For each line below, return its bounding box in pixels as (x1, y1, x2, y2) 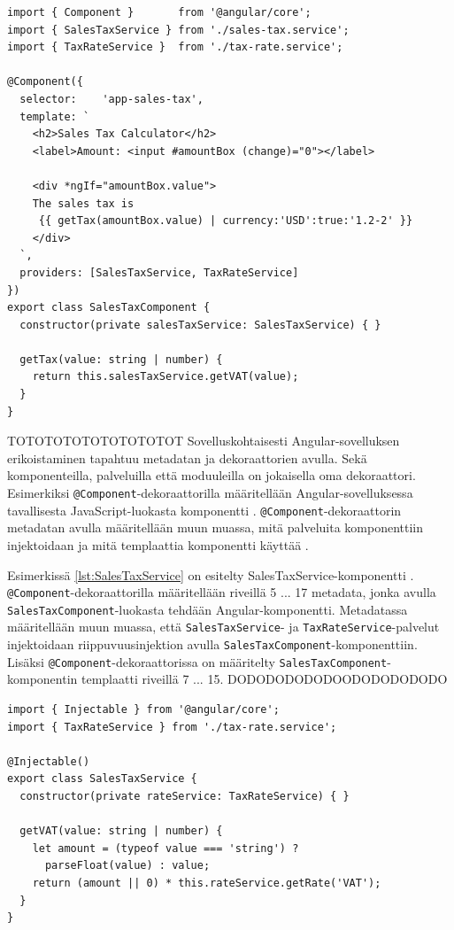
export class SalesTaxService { (7, 772, 197, 786)
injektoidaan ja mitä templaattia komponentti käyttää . (7, 535, 309, 554)
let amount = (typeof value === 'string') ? (32, 841, 299, 855)
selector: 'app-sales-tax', (19, 92, 204, 105)
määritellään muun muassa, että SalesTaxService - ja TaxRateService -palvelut (7, 617, 440, 636)
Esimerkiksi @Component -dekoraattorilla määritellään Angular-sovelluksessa (7, 484, 413, 502)
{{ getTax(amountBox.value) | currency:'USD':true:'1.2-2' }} (38, 214, 413, 228)
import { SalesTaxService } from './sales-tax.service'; (7, 23, 350, 36)
